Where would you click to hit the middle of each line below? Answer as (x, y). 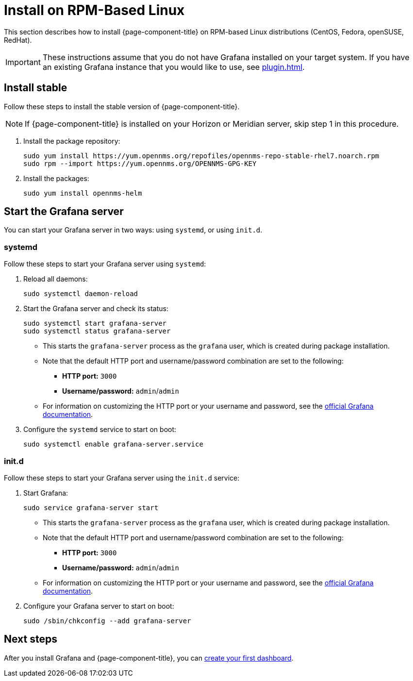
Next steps (31, 639)
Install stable (36, 88)
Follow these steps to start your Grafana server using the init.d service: (122, 478)
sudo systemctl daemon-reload (81, 294)
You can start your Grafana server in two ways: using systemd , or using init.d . (133, 230)
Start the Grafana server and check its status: (96, 309)
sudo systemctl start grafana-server (95, 324)
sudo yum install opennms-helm (83, 193)
